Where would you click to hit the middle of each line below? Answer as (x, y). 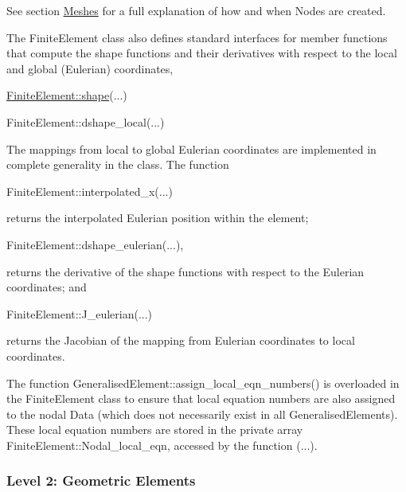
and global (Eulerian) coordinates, (90, 68)
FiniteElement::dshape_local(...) (86, 121)
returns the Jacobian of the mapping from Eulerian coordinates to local (181, 340)
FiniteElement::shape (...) (67, 95)
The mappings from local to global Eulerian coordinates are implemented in (191, 148)
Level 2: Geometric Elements (101, 480)
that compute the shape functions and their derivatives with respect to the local (202, 53)
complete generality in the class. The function (118, 164)
